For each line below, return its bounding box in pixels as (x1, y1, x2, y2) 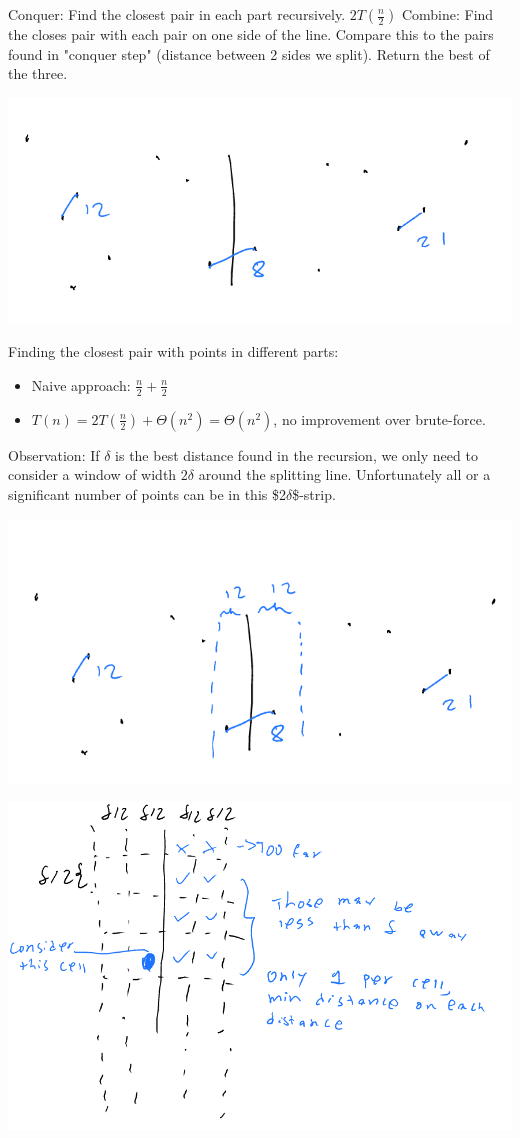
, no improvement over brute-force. (273, 408, 486, 429)
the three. (8, 63, 68, 84)
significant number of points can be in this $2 (8, 484, 286, 504)
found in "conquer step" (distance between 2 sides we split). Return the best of (8, 43, 490, 64)
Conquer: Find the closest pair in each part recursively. (8, 4, 346, 24)
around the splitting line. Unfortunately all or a (198, 464, 491, 485)
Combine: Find (401, 4, 494, 24)
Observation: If (8, 444, 100, 465)
